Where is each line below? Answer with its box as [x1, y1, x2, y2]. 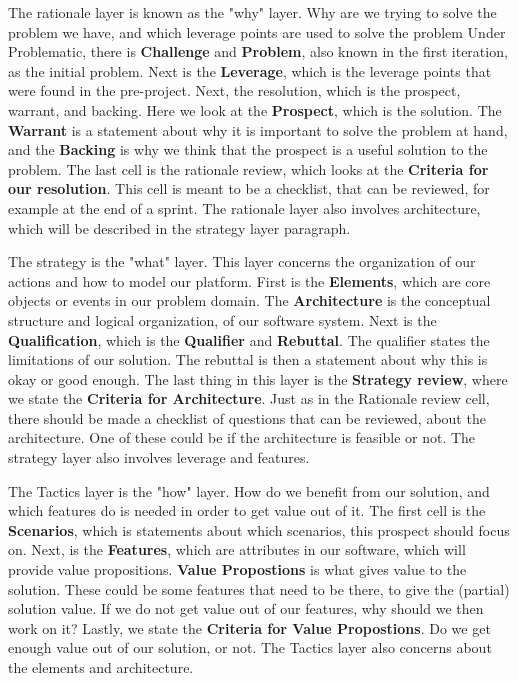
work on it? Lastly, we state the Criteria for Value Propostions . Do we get [8, 617, 491, 638]
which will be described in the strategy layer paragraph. [8, 217, 351, 238]
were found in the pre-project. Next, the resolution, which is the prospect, [8, 80, 461, 101]
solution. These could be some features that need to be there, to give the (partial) [8, 578, 510, 599]
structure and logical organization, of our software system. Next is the [8, 309, 437, 330]
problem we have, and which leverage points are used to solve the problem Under [8, 21, 506, 42]
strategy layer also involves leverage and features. [8, 447, 310, 468]
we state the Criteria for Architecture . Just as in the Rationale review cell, [8, 388, 490, 409]
